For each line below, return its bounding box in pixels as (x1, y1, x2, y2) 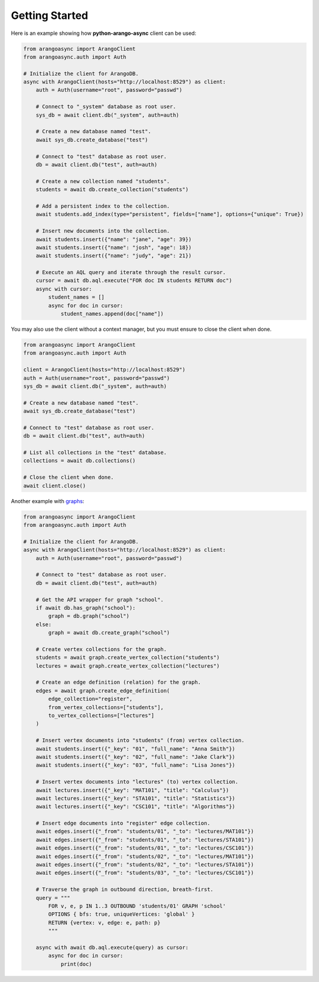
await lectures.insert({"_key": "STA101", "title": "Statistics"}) (35, 795, 236, 801)
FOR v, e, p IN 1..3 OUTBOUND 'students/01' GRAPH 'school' (48, 903, 226, 909)
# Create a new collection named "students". (35, 178, 170, 185)
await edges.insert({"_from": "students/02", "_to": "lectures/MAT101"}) (35, 853, 254, 859)
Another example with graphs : (11, 497, 84, 504)
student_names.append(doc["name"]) (60, 311, 164, 317)
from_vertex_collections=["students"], (48, 704, 164, 710)
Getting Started (11, 9, 89, 22)
